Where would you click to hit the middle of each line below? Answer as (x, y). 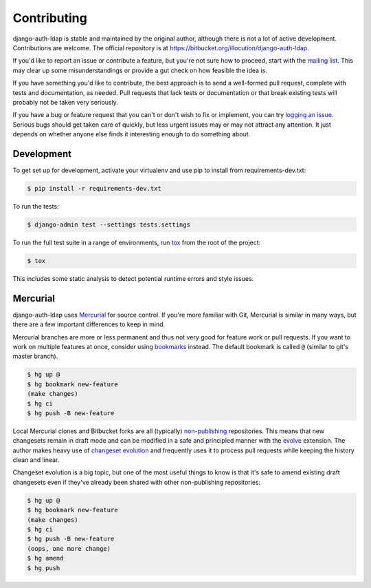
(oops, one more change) (69, 548)
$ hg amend (45, 558)
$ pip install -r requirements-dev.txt (94, 188)
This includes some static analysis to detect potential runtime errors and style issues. (133, 278)
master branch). (35, 356)
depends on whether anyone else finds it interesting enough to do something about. (132, 134)
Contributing (50, 18)
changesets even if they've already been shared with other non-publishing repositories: (137, 482)
